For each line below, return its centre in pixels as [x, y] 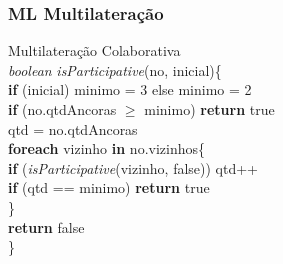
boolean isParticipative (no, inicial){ [115, 69]
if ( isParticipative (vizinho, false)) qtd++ [133, 167]
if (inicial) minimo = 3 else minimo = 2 [130, 89]
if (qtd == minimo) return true [109, 187]
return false [46, 226]
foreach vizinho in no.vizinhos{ [107, 148]
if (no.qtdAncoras [62, 109]
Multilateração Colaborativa [94, 50]
